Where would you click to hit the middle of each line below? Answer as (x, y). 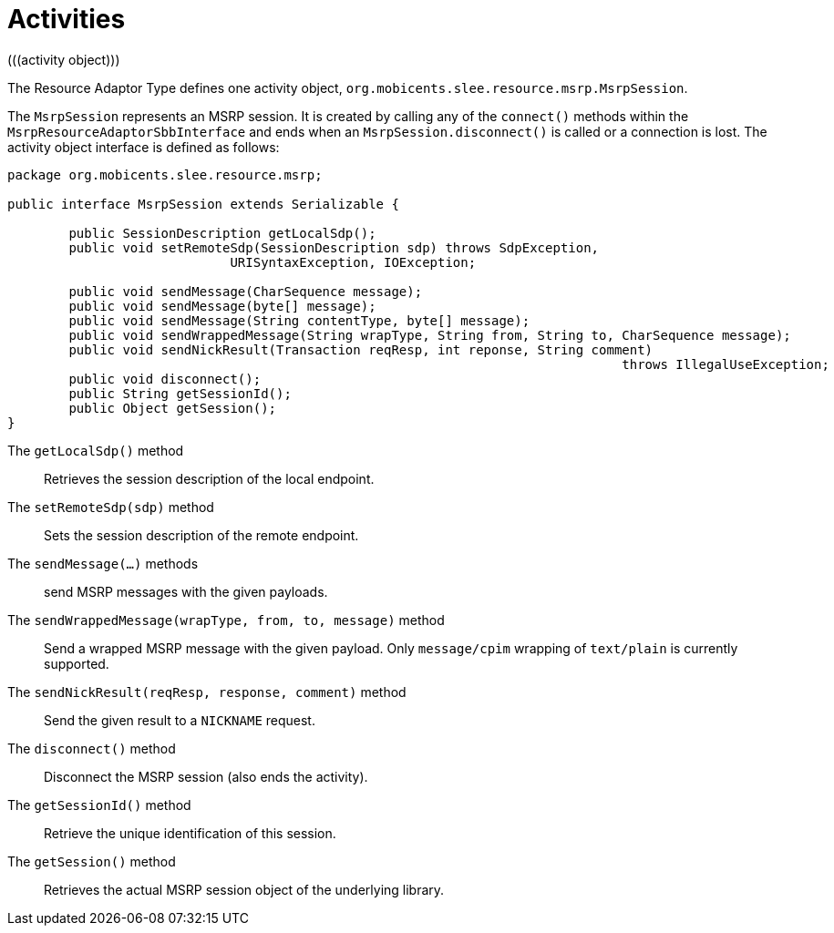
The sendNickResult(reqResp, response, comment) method (207, 692)
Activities (67, 19)
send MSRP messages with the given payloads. (186, 591)
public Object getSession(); (173, 408)
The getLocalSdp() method (96, 450)
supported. (77, 663)
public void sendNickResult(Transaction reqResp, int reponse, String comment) (361, 349)
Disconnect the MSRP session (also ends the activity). (206, 776)
